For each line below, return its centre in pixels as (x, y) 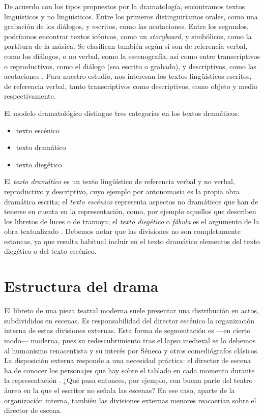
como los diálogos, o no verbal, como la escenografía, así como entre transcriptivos (132, 56)
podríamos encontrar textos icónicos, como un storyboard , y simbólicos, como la (128, 36)
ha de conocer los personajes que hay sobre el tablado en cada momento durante (129, 370)
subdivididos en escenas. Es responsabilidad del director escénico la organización (129, 320)
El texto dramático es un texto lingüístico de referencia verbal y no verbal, (120, 181)
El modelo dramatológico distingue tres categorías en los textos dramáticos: (122, 113)
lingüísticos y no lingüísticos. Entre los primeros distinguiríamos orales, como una (131, 16)
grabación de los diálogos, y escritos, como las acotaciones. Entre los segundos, (126, 26)
